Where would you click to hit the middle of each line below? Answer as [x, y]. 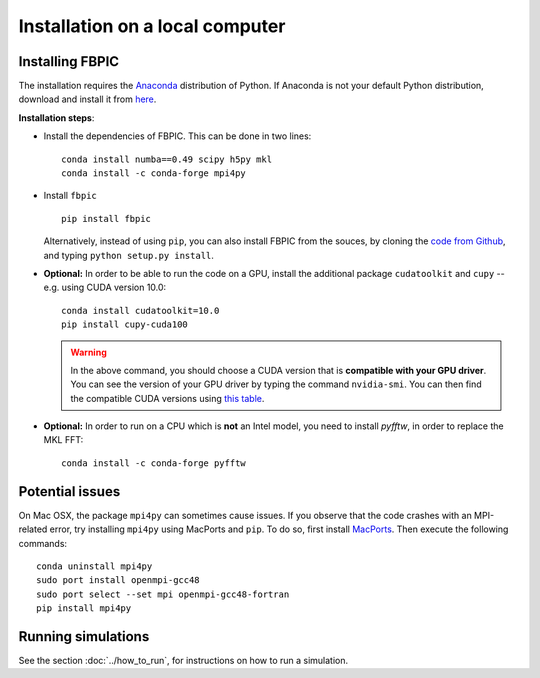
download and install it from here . [87, 99]
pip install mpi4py [84, 608]
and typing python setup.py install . [129, 255]
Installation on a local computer [152, 26]
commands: [43, 543]
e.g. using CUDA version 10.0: [105, 287]
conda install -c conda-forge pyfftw [154, 463]
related [33, 529]
